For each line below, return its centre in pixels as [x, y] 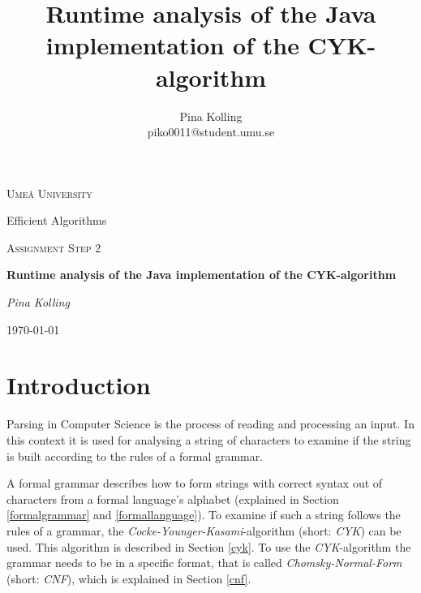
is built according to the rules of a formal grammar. [135, 455]
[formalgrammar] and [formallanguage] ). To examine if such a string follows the [204, 515]
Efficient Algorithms [57, 220]
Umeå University [49, 193]
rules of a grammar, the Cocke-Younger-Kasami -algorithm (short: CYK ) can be [204, 530]
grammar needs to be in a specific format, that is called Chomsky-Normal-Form [204, 563]
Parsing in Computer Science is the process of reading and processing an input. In [210, 424]
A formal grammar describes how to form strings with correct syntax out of [195, 483]
